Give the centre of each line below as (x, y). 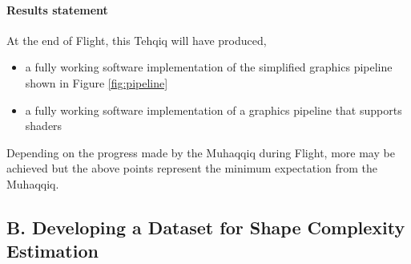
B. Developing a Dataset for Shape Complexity (206, 227)
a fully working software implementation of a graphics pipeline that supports (214, 110)
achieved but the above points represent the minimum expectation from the (192, 168)
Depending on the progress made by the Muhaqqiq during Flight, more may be (201, 152)
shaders (44, 126)
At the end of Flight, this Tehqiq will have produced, (137, 40)
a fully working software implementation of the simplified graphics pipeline (209, 67)
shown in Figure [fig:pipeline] (97, 82)
